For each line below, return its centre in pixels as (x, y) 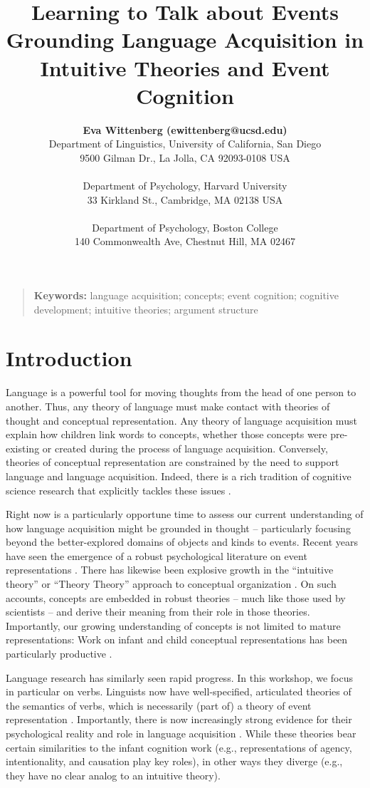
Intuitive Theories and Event (185, 67)
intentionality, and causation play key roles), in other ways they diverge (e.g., (174, 761)
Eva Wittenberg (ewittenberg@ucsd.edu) (185, 129)
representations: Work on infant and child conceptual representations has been (177, 639)
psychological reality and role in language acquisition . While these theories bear (181, 733)
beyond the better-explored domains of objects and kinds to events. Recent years (182, 542)
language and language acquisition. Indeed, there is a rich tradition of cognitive (179, 476)
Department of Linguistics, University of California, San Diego (185, 144)
